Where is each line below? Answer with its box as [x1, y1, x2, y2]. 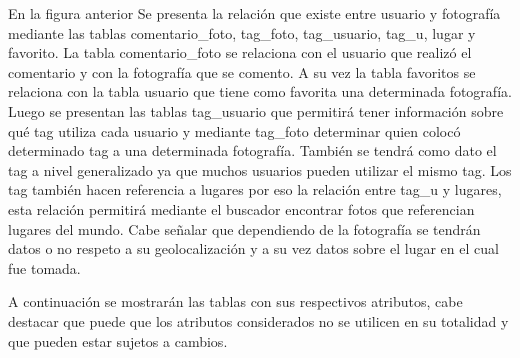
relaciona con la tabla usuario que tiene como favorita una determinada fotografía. [8, 81, 512, 102]
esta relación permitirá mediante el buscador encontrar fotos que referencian [8, 198, 475, 219]
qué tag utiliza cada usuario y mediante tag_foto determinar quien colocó [8, 120, 461, 141]
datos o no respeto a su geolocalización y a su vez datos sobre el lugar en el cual [8, 238, 499, 259]
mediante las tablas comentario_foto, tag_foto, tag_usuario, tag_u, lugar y [8, 22, 476, 43]
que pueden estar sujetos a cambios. [8, 330, 228, 351]
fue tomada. [8, 257, 81, 278]
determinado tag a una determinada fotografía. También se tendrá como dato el [8, 140, 497, 161]
